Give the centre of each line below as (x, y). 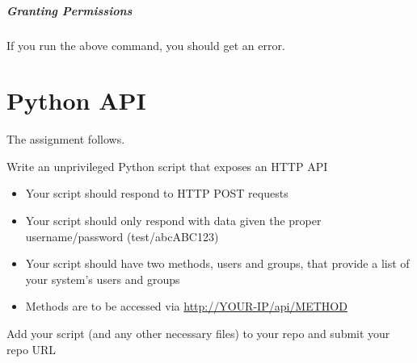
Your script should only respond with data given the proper (173, 221)
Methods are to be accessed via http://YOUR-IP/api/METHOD (186, 306)
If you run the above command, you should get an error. (146, 45)
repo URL (32, 349)
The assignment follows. (66, 139)
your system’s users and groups (103, 279)
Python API (76, 100)
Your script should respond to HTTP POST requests (157, 193)
